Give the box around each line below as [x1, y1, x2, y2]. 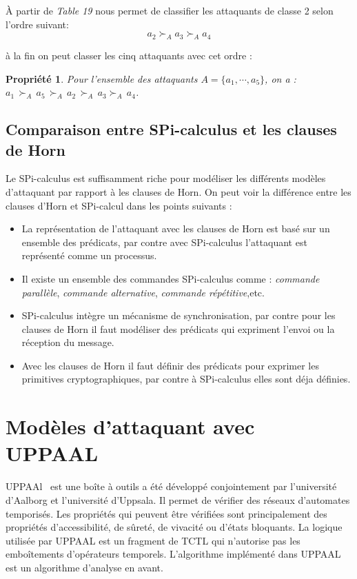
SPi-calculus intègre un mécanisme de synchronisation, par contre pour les [21, 308, 336, 323]
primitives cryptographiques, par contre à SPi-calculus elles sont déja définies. [21, 372, 351, 386]
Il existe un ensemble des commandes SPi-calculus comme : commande [21, 271, 320, 285]
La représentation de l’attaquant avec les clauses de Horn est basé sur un [21, 221, 330, 236]
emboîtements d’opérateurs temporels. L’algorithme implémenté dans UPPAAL [6, 547, 341, 561]
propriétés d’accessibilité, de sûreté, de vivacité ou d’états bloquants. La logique [6, 520, 343, 534]
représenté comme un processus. [21, 248, 157, 263]
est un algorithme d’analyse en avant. [6, 560, 163, 574]
